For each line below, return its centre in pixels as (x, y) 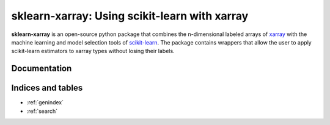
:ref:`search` (42, 111)
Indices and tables (47, 88)
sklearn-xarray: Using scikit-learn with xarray (130, 16)
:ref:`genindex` (45, 102)
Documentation (42, 69)
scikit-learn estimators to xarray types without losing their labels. (93, 51)
